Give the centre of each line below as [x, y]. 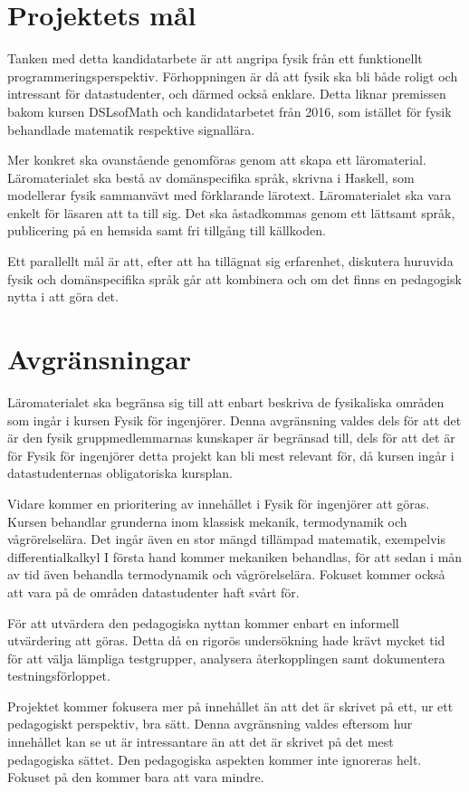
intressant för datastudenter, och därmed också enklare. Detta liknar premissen [227, 94]
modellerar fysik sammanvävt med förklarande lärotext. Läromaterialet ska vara [230, 195]
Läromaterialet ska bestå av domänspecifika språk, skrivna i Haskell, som [211, 177]
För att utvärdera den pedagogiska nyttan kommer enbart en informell [203, 622]
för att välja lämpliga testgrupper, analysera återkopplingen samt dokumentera [226, 658]
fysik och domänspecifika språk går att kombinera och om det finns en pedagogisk [234, 278]
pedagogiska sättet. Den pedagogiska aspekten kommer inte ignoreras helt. [215, 759]
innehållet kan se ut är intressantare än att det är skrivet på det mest [201, 742]
